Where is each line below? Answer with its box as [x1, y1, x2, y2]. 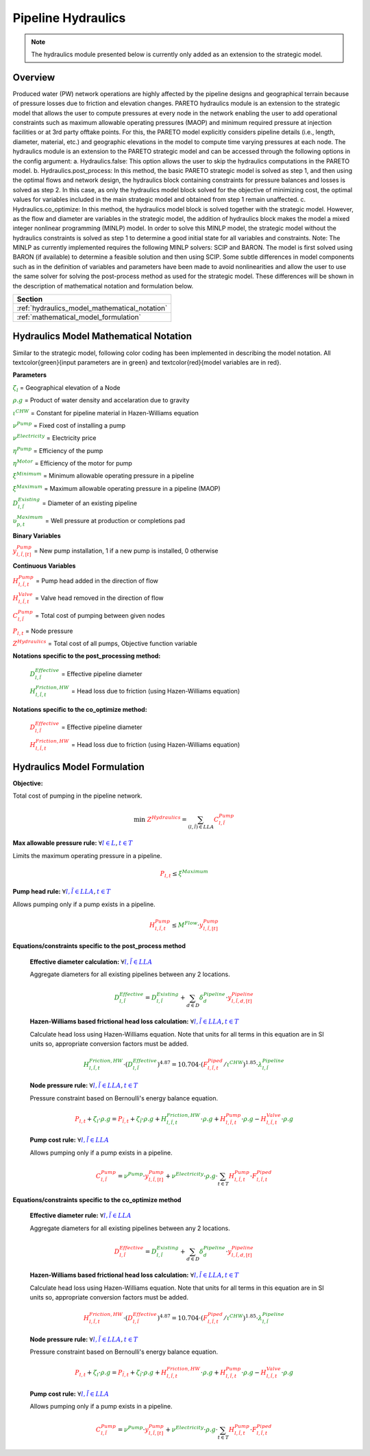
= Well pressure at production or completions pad [45, 516, 185, 524]
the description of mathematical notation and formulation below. [12, 281, 194, 290]
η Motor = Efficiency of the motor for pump [12, 459, 133, 467]
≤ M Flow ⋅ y [171, 920, 203, 929]
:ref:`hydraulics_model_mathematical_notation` [16, 303, 168, 313]
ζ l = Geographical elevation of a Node [12, 383, 121, 393]
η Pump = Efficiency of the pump [12, 446, 103, 454]
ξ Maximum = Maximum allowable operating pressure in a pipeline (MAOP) [12, 484, 221, 492]
